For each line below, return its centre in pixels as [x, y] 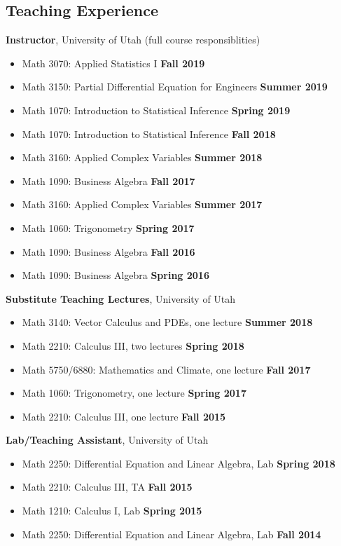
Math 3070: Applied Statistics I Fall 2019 [113, 63]
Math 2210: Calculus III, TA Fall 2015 [107, 487]
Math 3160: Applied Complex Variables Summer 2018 [142, 157]
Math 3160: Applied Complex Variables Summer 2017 [142, 204]
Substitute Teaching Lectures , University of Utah [121, 298]
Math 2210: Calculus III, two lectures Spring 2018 [133, 345]
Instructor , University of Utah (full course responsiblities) [133, 40]
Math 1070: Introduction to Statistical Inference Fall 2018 [149, 134]
